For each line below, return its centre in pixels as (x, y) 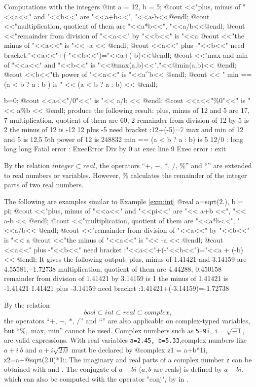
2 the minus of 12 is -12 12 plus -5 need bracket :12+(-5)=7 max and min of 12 (124, 129)
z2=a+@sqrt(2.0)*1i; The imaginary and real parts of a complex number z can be (128, 359)
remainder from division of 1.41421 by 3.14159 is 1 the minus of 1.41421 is (116, 278)
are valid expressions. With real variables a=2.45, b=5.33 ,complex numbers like (126, 340)
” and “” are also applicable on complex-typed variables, (165, 321)
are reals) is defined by (188, 369)
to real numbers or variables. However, (62, 175)
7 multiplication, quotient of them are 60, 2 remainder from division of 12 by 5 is (127, 120)
